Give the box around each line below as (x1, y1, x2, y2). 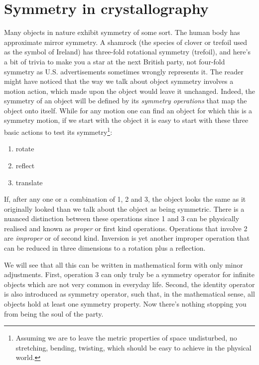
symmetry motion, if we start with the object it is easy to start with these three (4, 115, 249, 125)
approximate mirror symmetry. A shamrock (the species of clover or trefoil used (4, 36, 247, 47)
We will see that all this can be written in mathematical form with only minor (4, 259, 243, 270)
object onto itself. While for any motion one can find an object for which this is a (4, 105, 253, 115)
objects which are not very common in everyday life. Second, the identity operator (4, 279, 255, 289)
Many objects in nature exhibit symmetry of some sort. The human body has (4, 27, 240, 37)
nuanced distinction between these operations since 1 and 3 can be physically (4, 213, 240, 224)
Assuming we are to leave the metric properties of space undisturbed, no (15, 333, 237, 343)
